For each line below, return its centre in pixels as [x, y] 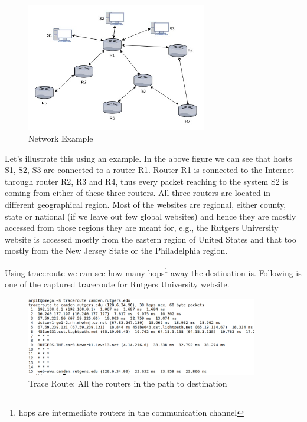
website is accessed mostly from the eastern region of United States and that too [151, 239]
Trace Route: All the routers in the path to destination [128, 383]
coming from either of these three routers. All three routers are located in [138, 193]
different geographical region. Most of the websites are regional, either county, [146, 204]
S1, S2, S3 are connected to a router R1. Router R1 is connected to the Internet [150, 170]
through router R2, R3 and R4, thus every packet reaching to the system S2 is [146, 181]
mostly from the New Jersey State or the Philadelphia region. [116, 251]
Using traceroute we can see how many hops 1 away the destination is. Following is [153, 271]
